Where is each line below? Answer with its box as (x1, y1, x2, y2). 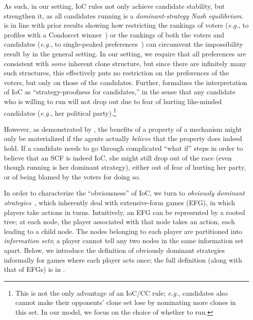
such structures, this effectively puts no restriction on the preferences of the (4, 68, 229, 78)
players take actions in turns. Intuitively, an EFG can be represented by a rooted (4, 207, 245, 217)
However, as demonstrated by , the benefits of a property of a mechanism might (4, 124, 242, 134)
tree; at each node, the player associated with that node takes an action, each (4, 216, 235, 227)
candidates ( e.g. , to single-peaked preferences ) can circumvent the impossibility (4, 39, 243, 49)
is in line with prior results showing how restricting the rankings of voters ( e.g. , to (4, 20, 249, 30)
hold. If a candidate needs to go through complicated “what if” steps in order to (4, 142, 243, 153)
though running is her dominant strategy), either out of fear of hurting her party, (4, 162, 246, 172)
